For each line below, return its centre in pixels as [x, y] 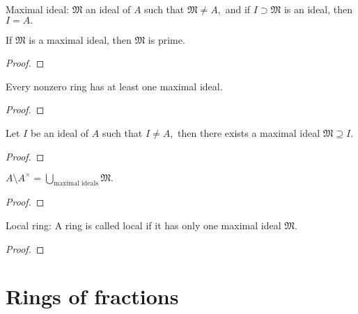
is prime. [166, 39]
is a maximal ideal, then [80, 39]
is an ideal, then [318, 9]
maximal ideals [76, 184]
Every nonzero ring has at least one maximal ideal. [114, 86]
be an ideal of [60, 132]
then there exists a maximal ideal [249, 132]
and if [238, 9]
